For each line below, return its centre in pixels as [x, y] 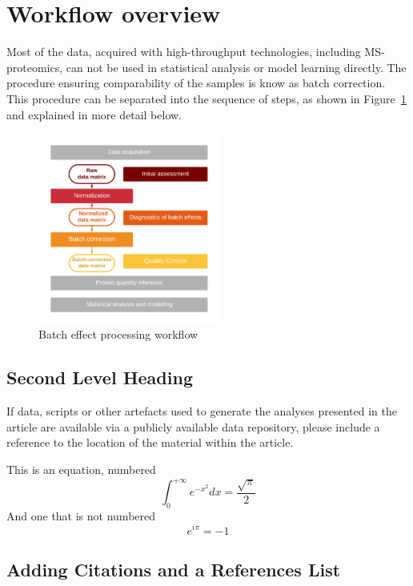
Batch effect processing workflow [118, 334]
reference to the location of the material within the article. [150, 442]
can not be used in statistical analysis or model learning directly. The [236, 67]
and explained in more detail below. [94, 114]
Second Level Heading [100, 377]
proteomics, [35, 67]
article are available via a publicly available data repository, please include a [193, 426]
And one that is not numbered [81, 515]
